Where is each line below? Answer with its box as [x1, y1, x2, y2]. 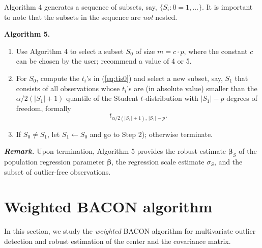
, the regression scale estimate [111, 156, 205, 167]
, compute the [36, 72, 79, 83]
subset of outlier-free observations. [4, 166, 111, 177]
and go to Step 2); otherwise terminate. [90, 128, 213, 139]
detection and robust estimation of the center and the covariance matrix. [4, 235, 231, 246]
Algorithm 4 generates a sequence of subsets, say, [4, 2, 157, 12]
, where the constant [184, 45, 248, 56]
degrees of [226, 93, 257, 103]
